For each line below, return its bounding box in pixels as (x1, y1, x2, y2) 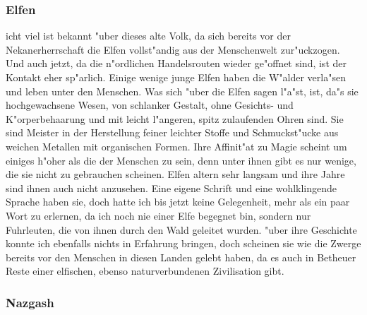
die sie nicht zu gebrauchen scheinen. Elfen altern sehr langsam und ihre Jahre (6, 167, 345, 182)
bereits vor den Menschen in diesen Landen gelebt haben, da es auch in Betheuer (6, 249, 356, 264)
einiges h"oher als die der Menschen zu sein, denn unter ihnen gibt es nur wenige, (6, 153, 356, 167)
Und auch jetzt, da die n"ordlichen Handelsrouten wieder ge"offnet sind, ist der (6, 56, 347, 71)
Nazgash (6, 293, 54, 311)
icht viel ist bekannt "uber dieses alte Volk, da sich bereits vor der (6, 28, 291, 43)
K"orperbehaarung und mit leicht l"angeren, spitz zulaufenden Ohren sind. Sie (6, 111, 344, 126)
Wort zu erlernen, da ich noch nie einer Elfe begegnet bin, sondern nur (6, 208, 311, 222)
